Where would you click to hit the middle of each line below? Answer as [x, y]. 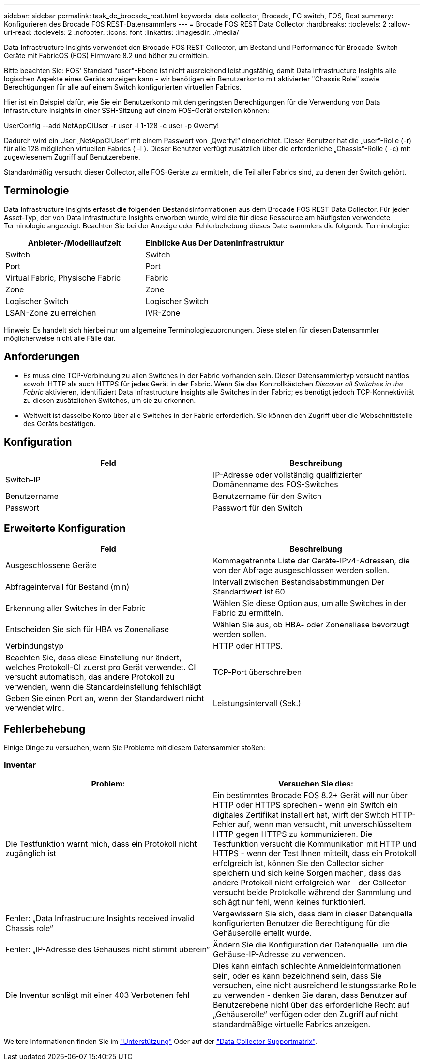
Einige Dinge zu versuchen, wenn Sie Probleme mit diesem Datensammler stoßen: [135, 748]
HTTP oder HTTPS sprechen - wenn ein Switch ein [305, 805]
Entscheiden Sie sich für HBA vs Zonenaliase [87, 630]
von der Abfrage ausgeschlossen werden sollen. [301, 570]
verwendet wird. [35, 708]
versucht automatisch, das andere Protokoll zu [90, 677]
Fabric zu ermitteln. [248, 613]
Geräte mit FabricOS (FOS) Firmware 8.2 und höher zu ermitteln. [106, 56]
